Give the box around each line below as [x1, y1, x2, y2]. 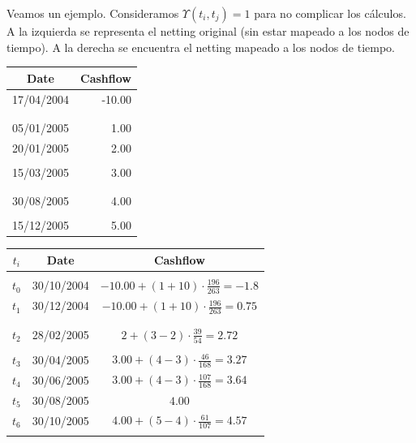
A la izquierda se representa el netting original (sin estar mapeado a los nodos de [6, 23, 410, 39]
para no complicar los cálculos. [254, 5, 406, 21]
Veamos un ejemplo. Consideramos [6, 5, 179, 21]
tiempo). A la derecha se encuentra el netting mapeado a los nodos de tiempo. [6, 38, 395, 55]
